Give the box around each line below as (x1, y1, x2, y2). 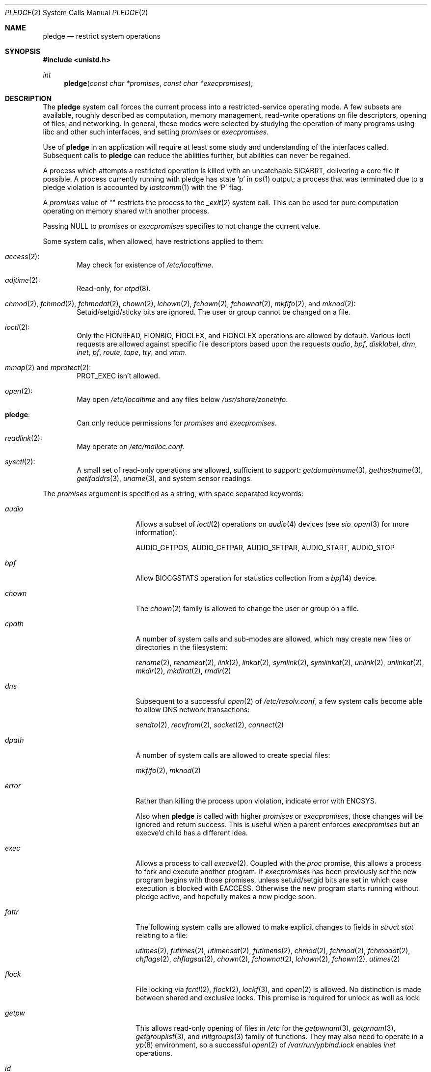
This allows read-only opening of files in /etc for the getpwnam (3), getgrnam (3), (135, 1024, 396, 1032)
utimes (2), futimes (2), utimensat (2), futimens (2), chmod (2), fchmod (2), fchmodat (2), (135, 946, 410, 955)
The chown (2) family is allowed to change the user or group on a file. (135, 604, 359, 613)
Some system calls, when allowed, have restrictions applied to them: (43, 237, 264, 245)
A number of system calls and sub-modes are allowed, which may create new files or (135, 635, 411, 643)
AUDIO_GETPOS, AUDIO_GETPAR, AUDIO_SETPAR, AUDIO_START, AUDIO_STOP (135, 543, 395, 552)
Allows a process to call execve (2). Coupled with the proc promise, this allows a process (135, 859, 422, 867)
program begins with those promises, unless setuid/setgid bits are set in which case (135, 876, 407, 884)
